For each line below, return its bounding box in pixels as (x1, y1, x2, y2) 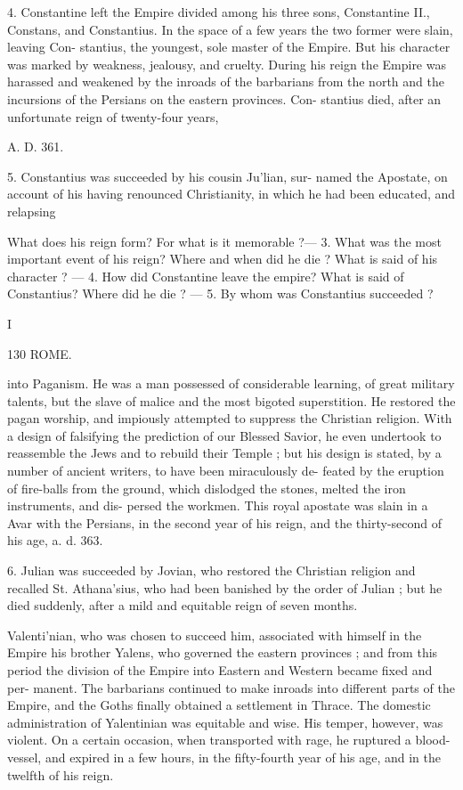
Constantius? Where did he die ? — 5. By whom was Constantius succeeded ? (7, 284, 434, 303)
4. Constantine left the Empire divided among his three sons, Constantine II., (7, 3, 430, 20)
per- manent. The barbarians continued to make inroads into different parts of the (7, 678, 455, 696)
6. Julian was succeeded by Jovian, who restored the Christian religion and (7, 561, 416, 580)
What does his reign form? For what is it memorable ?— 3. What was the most (7, 232, 442, 250)
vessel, (7, 747, 42, 766)
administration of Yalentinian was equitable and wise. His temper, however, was (7, 713, 443, 731)
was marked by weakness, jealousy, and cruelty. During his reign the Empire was (7, 54, 446, 73)
